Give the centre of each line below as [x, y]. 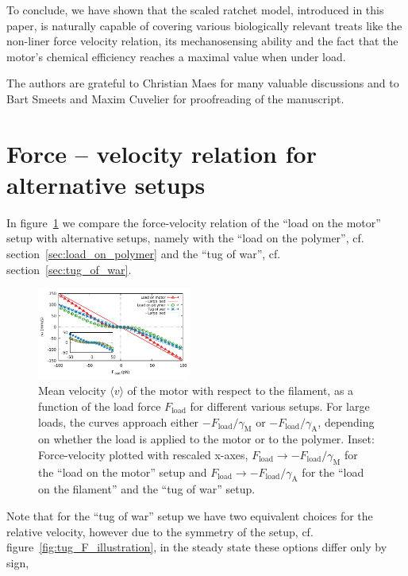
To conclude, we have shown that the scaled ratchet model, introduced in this [195, 10]
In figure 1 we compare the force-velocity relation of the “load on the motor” [194, 222]
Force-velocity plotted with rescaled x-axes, [143, 454]
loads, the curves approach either [119, 421]
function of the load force [100, 406]
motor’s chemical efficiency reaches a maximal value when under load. [176, 56]
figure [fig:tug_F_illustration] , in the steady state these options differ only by [197, 547]
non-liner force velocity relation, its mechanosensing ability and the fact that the [202, 41]
